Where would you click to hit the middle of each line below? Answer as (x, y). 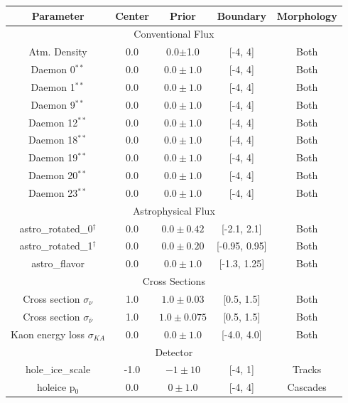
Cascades (307, 387)
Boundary (241, 15)
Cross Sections (174, 281)
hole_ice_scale (58, 369)
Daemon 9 (53, 104)
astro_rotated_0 (56, 228)
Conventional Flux (174, 34)
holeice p (56, 387)
